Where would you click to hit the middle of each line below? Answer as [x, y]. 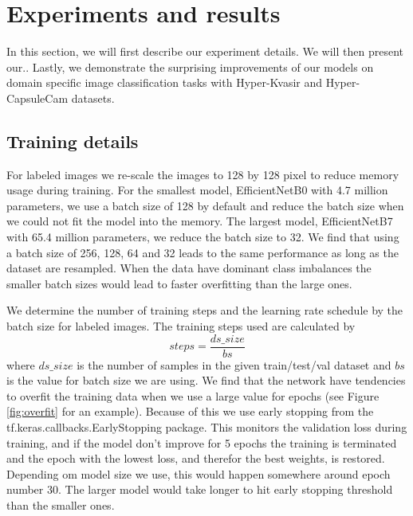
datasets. [93, 98]
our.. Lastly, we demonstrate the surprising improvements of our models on [190, 66]
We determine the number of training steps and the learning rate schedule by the [205, 310]
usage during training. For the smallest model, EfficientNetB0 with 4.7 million [197, 190]
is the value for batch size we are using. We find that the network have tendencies [206, 380]
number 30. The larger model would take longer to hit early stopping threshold [200, 489]
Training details [73, 141]
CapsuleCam [37, 98]
